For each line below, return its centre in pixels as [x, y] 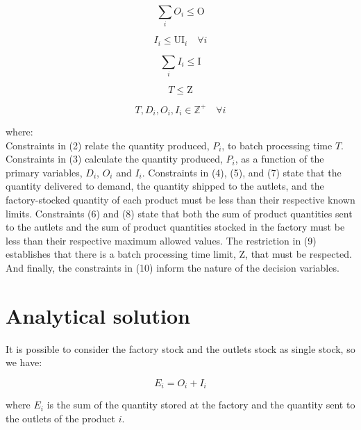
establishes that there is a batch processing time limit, [121, 254]
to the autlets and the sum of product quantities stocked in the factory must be [175, 227]
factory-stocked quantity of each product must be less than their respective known [180, 200]
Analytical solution [98, 315]
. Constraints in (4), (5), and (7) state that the [242, 172]
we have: [24, 362]
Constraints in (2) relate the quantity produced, [108, 145]
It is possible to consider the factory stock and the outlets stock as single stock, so [180, 348]
